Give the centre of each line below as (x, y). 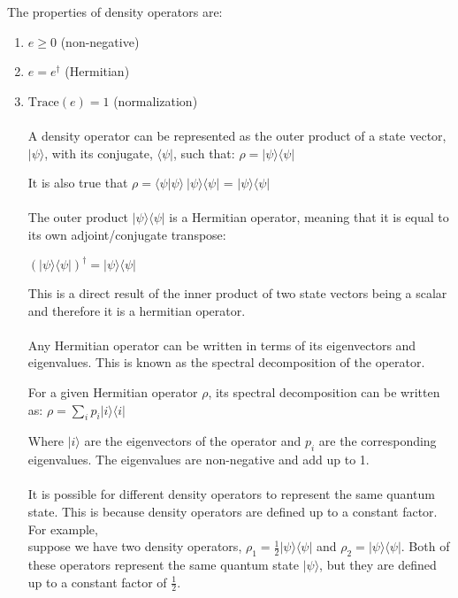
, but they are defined (378, 564)
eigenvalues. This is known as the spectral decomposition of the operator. (226, 362)
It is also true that (78, 183)
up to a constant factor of (97, 582)
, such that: (204, 153)
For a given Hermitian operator (113, 392)
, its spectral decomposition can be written (324, 392)
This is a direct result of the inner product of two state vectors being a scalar (237, 293)
